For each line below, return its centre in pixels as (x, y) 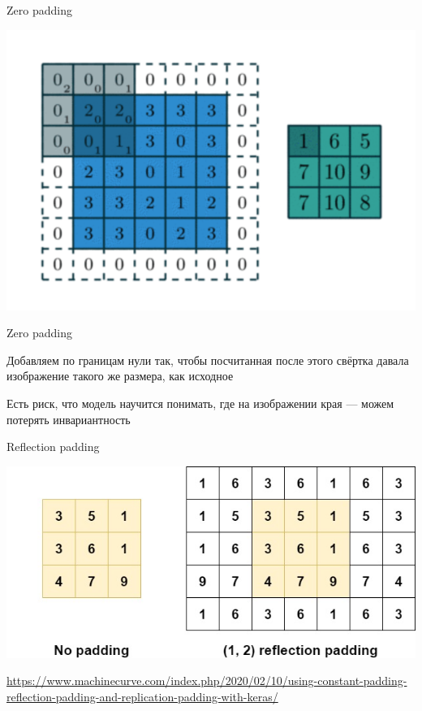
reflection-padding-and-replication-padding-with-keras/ (142, 696)
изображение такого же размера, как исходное (120, 376)
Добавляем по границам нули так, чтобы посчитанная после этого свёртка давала (208, 360)
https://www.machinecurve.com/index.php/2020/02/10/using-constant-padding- (207, 681)
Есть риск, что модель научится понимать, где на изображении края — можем (200, 403)
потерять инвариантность (69, 419)
